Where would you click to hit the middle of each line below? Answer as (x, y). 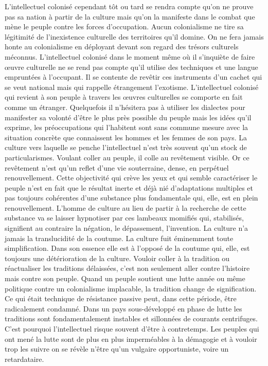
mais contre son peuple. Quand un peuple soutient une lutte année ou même (125, 278)
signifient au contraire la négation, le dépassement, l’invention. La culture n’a (127, 228)
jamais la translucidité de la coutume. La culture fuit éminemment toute (119, 238)
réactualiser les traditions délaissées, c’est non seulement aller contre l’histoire (127, 268)
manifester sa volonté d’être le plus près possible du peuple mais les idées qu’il (128, 117)
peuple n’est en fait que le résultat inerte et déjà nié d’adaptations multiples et (129, 187)
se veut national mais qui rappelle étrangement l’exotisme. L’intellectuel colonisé (132, 87)
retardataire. (24, 359)
